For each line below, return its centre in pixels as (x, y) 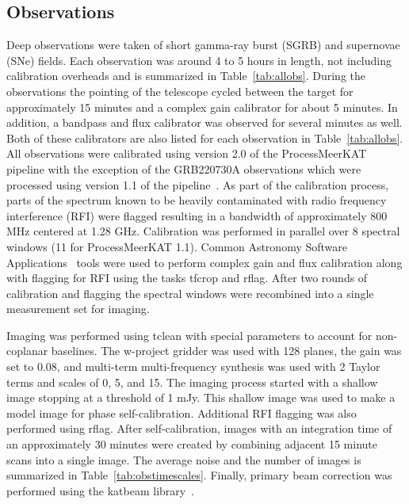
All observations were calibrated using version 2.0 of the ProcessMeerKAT (187, 153)
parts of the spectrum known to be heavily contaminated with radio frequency (197, 200)
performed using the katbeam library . (101, 490)
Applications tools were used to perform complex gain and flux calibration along (204, 262)
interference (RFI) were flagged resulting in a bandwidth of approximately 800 (197, 215)
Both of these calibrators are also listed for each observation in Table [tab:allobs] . (205, 137)
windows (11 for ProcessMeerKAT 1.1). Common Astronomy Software (177, 246)
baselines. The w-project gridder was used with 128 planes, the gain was (226, 351)
